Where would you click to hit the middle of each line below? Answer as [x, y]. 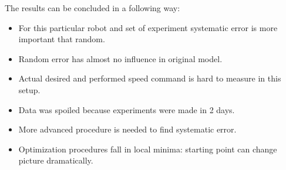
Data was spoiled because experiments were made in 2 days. [127, 109]
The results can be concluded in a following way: [92, 8]
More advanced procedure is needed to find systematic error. [127, 129]
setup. [29, 89]
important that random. [62, 39]
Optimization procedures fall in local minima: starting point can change [148, 149]
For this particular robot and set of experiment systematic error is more [148, 27]
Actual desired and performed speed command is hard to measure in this [150, 78]
